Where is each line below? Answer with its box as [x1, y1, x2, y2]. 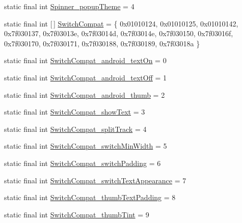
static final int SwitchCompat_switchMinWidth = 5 [4, 141, 167, 151]
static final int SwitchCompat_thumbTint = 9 [4, 209, 149, 219]
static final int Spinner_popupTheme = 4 [4, 1, 135, 11]
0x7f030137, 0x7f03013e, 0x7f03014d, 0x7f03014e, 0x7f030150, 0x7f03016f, [4, 28, 233, 39]
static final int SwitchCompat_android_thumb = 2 [4, 89, 165, 100]
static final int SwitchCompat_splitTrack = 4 [4, 123, 147, 134]
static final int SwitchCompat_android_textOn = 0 [4, 55, 167, 66]
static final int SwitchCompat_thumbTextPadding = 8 [4, 192, 176, 203]
